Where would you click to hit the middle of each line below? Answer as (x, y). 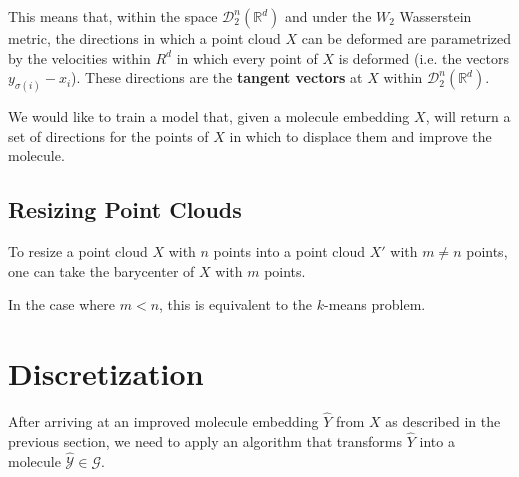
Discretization (106, 373)
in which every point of (247, 57)
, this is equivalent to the (236, 304)
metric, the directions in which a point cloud (144, 38)
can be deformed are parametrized (406, 38)
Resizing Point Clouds (125, 209)
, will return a (468, 116)
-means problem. (375, 304)
